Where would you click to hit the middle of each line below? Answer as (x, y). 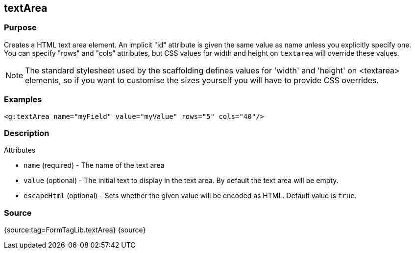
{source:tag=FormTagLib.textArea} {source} (75, 230)
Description (27, 133)
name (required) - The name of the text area (94, 165)
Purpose (20, 28)
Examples (23, 100)
